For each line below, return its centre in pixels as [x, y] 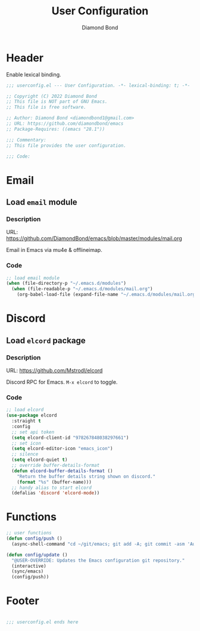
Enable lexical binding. [34, 74]
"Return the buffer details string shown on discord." [86, 476]
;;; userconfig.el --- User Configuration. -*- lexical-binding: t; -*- [98, 85]
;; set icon [26, 443]
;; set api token [33, 432]
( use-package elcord [32, 415]
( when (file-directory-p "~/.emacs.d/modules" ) [66, 284]
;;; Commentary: [26, 140]
